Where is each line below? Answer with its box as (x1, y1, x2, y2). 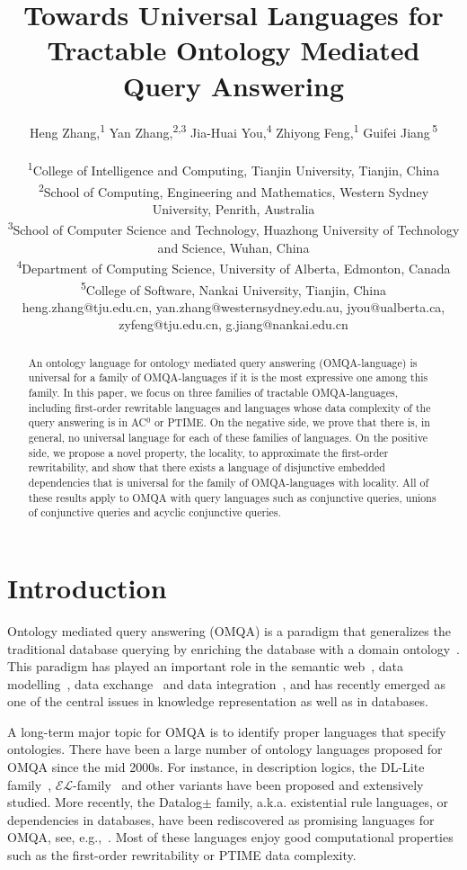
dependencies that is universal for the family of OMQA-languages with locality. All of (28, 475, 429, 490)
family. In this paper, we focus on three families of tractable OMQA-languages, (28, 385, 399, 400)
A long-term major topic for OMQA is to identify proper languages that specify (7, 722, 446, 740)
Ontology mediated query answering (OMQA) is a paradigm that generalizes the (7, 621, 451, 640)
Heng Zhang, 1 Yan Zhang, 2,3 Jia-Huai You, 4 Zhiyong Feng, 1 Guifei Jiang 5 (29, 120, 437, 141)
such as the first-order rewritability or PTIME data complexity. (7, 846, 357, 865)
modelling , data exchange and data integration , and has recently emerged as (7, 674, 445, 693)
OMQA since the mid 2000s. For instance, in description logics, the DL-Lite (7, 758, 425, 776)
